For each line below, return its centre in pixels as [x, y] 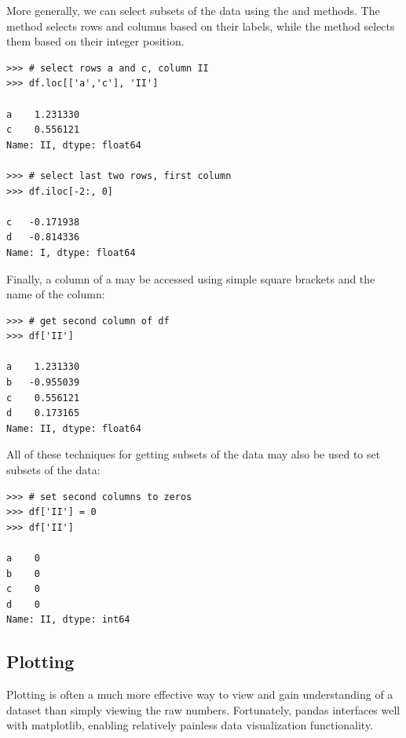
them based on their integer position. [95, 41]
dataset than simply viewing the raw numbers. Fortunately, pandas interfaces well [203, 709]
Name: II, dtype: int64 [68, 620]
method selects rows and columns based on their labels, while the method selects [201, 26]
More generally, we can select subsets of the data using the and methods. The [193, 10]
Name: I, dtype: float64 [71, 252]
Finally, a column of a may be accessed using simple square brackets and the [191, 278]
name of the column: [56, 294]
